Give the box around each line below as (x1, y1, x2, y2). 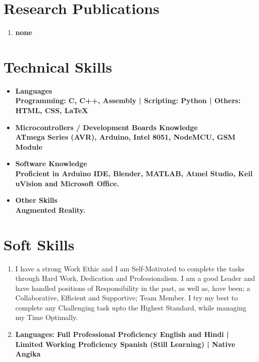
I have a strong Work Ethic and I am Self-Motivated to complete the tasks (15, 263, 244, 273)
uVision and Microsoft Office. (15, 178, 119, 188)
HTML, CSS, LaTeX (15, 105, 88, 116)
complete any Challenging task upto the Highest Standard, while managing (15, 302, 246, 312)
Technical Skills (4, 56, 112, 77)
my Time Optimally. (15, 312, 78, 322)
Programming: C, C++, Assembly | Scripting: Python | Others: (15, 95, 241, 106)
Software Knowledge (15, 158, 87, 169)
